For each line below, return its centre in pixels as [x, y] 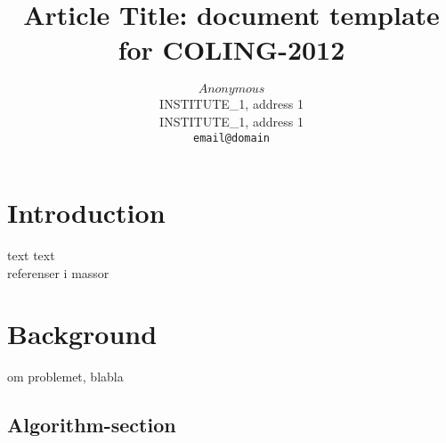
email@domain [231, 138]
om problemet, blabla [65, 377]
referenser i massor [58, 272]
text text [31, 255]
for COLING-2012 [231, 49]
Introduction [86, 213]
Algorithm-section [92, 425]
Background [82, 334]
